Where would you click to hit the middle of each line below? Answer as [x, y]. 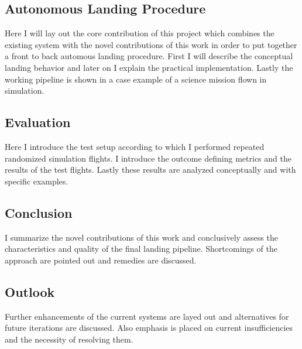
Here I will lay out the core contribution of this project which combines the [140, 33]
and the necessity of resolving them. [69, 339]
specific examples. [37, 181]
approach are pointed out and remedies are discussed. [101, 260]
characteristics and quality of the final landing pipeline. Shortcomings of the [141, 249]
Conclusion [39, 212]
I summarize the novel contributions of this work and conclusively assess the [141, 237]
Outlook [30, 291]
